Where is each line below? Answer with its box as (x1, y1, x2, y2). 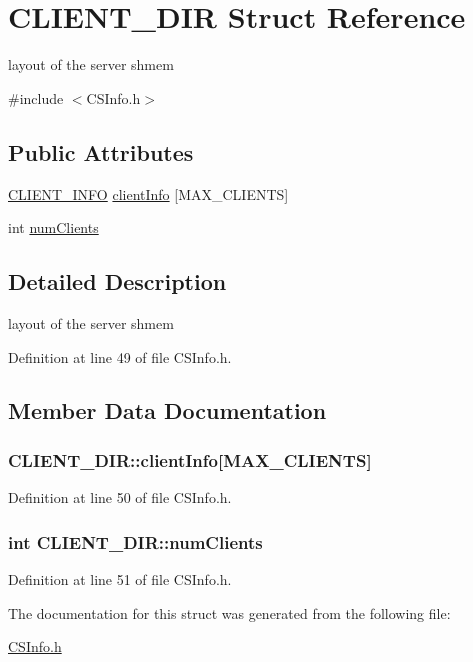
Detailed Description (8, 266, 227, 297)
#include (8, 87, 64, 108)
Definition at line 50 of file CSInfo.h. (8, 487, 232, 508)
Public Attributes (8, 136, 194, 167)
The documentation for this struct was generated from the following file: (8, 602, 451, 623)
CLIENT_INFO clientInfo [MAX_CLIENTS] (8, 183, 289, 204)
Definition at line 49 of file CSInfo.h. (8, 346, 232, 367)
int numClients (8, 217, 99, 238)
